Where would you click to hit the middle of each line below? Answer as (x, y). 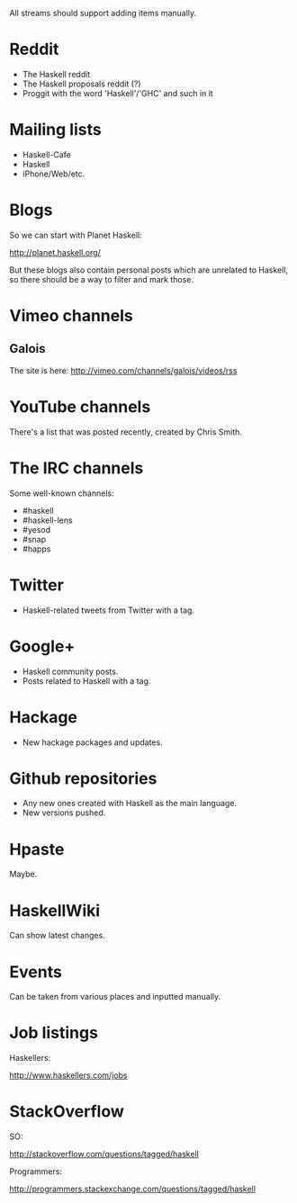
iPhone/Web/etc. (54, 174)
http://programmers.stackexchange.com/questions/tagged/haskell (133, 1189)
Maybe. (23, 874)
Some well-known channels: (62, 493)
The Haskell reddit (56, 74)
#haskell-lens (48, 520)
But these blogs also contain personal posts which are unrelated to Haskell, (149, 270)
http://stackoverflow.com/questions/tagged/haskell (104, 1154)
